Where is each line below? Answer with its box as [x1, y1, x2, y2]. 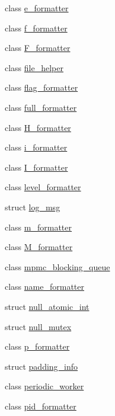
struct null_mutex [5, 320, 72, 332]
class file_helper [5, 61, 63, 73]
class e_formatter [5, 2, 69, 14]
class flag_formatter [5, 81, 78, 94]
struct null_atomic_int [5, 300, 90, 312]
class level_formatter [5, 181, 81, 193]
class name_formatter [5, 280, 85, 293]
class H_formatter [5, 121, 71, 133]
